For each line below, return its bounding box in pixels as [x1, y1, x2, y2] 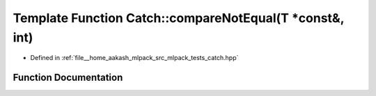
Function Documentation [13, 72, 123, 84]
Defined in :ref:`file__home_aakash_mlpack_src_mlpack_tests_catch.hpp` [30, 54, 239, 62]
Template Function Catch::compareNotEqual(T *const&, [13, 10, 345, 26]
